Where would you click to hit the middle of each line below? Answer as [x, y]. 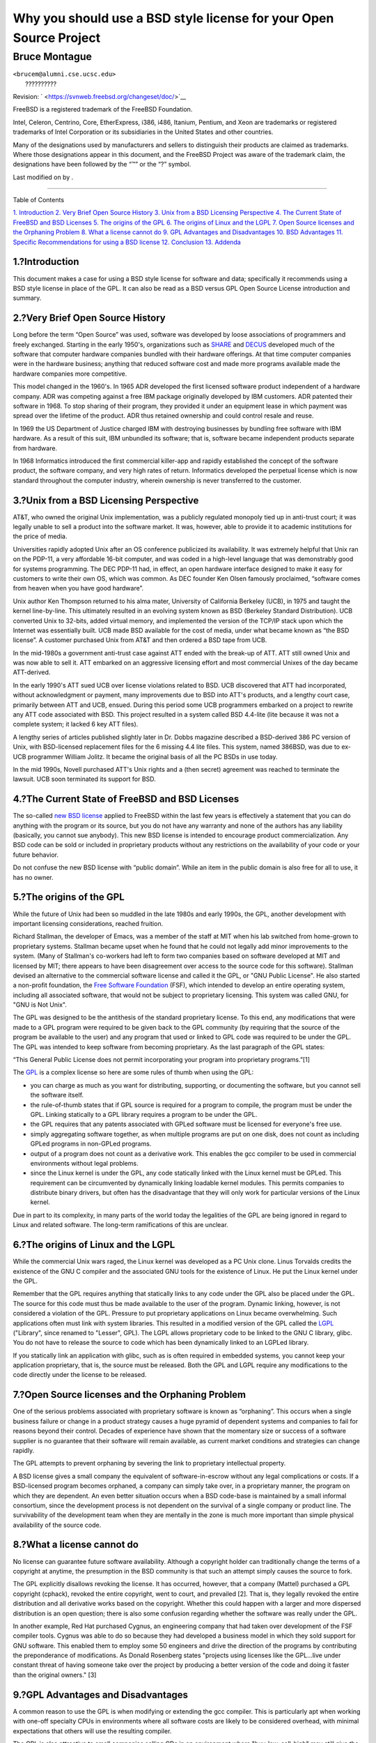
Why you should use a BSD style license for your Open [173, 18]
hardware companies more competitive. [70, 374]
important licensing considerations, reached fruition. [88, 923]
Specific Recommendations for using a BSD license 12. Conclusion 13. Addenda [127, 242]
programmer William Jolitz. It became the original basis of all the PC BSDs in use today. [152, 756]
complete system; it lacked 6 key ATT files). [76, 724]
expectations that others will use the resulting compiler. [92, 1731]
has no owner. [33, 877]
